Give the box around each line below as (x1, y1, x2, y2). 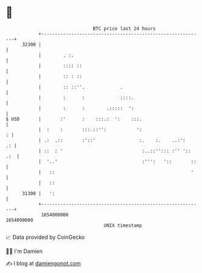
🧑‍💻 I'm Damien (5, 247, 43, 255)
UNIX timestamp (103, 222, 142, 229)
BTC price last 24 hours (92, 26, 156, 32)
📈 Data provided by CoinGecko (5, 233, 85, 241)
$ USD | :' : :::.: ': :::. (5, 116, 142, 122)
